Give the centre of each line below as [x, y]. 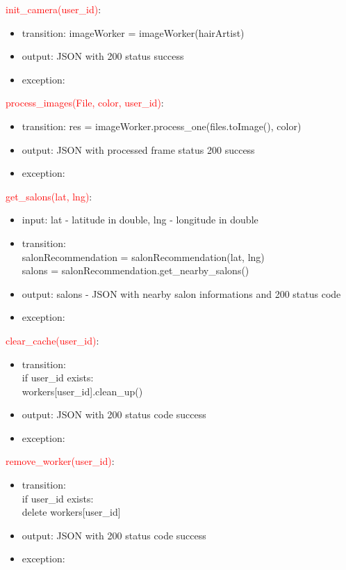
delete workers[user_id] [71, 512]
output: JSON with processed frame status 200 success [138, 149]
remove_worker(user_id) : [60, 461]
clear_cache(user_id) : [52, 340]
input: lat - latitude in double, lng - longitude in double [140, 220]
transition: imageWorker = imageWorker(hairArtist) [133, 32]
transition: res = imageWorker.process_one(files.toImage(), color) [162, 126]
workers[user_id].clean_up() [82, 391]
